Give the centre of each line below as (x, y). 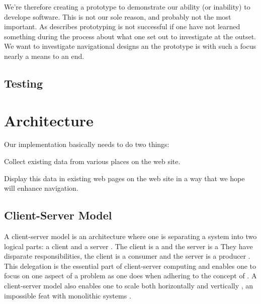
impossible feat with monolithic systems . (68, 295)
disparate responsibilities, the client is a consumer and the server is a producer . (127, 256)
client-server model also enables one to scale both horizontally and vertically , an (129, 286)
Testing (23, 83)
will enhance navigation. (41, 188)
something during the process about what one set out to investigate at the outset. (130, 36)
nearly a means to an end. (44, 56)
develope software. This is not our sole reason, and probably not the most (118, 16)
